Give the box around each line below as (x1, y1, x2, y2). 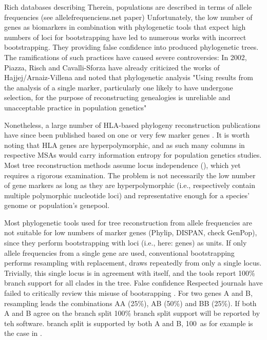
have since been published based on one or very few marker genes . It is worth (4, 129, 250, 140)
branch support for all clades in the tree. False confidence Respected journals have (4, 277, 263, 288)
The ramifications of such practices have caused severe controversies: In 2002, (4, 51, 247, 62)
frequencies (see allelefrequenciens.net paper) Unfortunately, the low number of (4, 11, 253, 22)
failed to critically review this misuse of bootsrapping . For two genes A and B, (4, 288, 253, 298)
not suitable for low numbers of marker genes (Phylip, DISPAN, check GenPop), (4, 227, 257, 238)
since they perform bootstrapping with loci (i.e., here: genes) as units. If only (4, 237, 247, 248)
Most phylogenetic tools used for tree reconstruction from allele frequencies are (4, 217, 252, 228)
